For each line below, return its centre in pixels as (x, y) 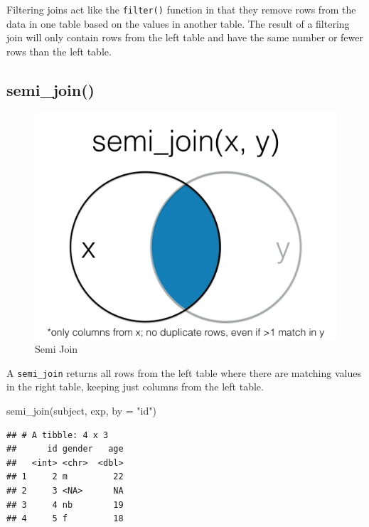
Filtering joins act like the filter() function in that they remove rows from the (181, 9)
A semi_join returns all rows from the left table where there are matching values (184, 372)
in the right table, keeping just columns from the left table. (135, 387)
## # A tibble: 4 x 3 (58, 435)
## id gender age (65, 449)
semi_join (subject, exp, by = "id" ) (81, 411)
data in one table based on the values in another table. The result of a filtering (178, 23)
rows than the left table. (59, 51)
